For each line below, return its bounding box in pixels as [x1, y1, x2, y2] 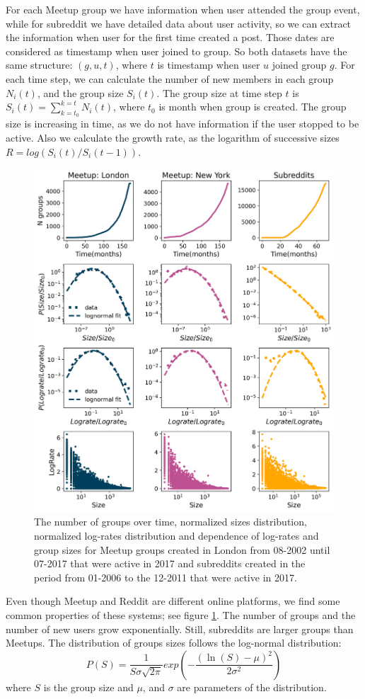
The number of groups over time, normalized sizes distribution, [34, 514, 307, 529]
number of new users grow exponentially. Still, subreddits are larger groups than [6, 621, 354, 636]
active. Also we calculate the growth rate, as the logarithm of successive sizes [6, 130, 340, 144]
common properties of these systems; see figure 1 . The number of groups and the [6, 607, 356, 622]
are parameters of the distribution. [177, 679, 327, 694]
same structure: [6, 57, 73, 72]
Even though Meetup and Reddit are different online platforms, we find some [6, 593, 340, 608]
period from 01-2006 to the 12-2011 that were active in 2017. [34, 569, 297, 584]
